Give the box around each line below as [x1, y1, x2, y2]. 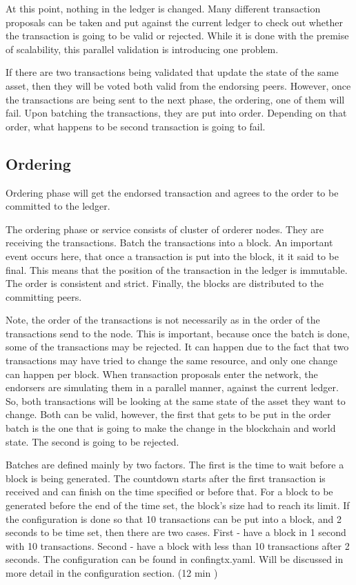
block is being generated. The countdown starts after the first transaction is [6, 470, 326, 485]
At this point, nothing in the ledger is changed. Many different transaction [6, 1, 321, 15]
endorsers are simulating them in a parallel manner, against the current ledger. [6, 380, 339, 395]
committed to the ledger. [6, 199, 110, 213]
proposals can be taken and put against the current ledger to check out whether [6, 14, 343, 29]
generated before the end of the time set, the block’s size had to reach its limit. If [6, 498, 350, 513]
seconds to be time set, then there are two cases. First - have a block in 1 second [6, 525, 346, 539]
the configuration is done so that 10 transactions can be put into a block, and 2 [6, 511, 342, 526]
